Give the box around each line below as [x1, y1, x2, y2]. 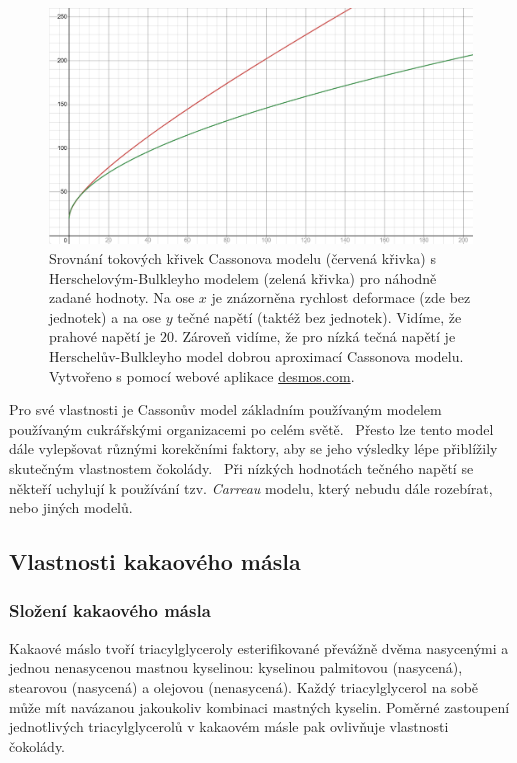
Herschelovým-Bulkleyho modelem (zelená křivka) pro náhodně [49, 267, 437, 288]
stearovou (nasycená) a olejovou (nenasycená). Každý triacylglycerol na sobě [9, 676, 479, 697]
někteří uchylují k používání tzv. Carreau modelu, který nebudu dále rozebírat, [9, 477, 493, 498]
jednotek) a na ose [49, 306, 162, 327]
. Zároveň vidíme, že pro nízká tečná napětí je [173, 326, 456, 347]
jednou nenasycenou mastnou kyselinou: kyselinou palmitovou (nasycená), [9, 657, 463, 678]
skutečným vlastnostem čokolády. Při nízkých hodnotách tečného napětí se [9, 457, 474, 478]
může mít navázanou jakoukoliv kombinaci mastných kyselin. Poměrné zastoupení [9, 696, 510, 717]
